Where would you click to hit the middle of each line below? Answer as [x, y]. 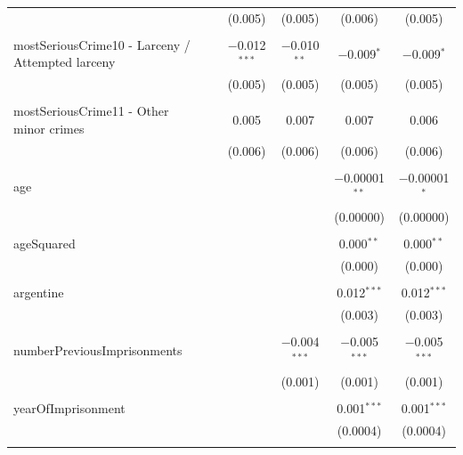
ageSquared [45, 244]
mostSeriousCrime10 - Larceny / [102, 44]
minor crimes [49, 128]
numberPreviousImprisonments [98, 350]
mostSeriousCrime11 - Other [91, 111]
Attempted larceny [65, 62]
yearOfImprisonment [69, 407]
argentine [39, 292]
